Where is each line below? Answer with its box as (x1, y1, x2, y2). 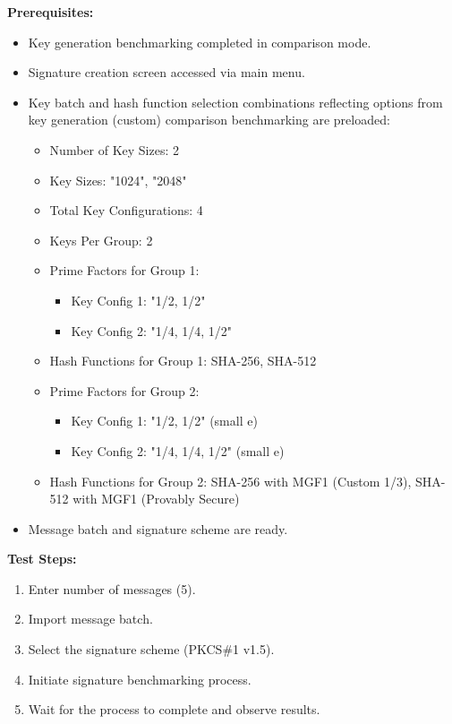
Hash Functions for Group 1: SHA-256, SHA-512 (49, 351, 317, 370)
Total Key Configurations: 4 (49, 201, 203, 220)
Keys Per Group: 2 (49, 230, 153, 249)
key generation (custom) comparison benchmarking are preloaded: (28, 110, 390, 129)
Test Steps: (7, 549, 77, 568)
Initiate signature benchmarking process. (28, 669, 252, 688)
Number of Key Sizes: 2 (49, 140, 179, 159)
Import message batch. (28, 609, 153, 628)
